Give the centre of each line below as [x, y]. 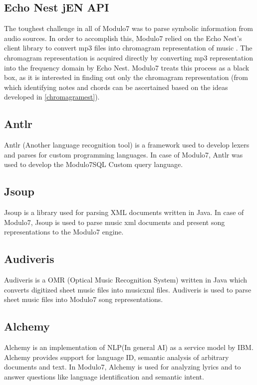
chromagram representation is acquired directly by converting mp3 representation [129, 57]
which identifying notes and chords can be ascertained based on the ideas [116, 87]
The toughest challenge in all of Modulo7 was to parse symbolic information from [128, 28]
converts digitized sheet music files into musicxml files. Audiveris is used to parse [128, 289]
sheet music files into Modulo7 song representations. [84, 299]
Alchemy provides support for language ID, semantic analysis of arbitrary [117, 357]
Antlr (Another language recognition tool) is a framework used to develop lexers [127, 145]
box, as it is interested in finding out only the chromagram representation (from [126, 77]
